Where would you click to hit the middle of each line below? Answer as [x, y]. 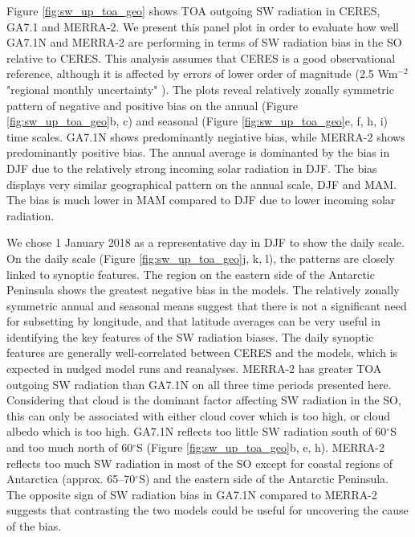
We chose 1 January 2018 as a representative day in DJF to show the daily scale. [205, 242]
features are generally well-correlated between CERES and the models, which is [202, 353]
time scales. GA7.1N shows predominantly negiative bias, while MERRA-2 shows [206, 136]
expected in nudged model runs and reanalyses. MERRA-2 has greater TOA [194, 369]
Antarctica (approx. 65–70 [71, 479]
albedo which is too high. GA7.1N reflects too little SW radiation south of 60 [197, 431]
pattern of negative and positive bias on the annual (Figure [152, 105]
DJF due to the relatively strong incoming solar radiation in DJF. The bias [192, 168]
